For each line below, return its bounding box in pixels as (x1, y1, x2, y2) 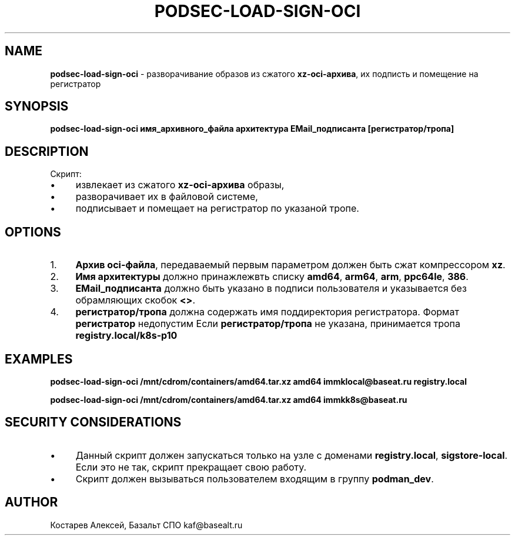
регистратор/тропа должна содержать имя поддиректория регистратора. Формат (75, 306, 459, 318)
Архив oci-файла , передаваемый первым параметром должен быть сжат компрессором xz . (75, 259, 506, 271)
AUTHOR (5, 495, 58, 510)
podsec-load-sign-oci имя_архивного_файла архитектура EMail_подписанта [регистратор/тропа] (50, 124, 454, 134)
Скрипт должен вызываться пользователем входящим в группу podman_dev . (75, 472, 434, 485)
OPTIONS (5, 224, 61, 239)
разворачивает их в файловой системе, (75, 191, 258, 203)
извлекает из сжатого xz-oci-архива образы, (75, 179, 285, 191)
